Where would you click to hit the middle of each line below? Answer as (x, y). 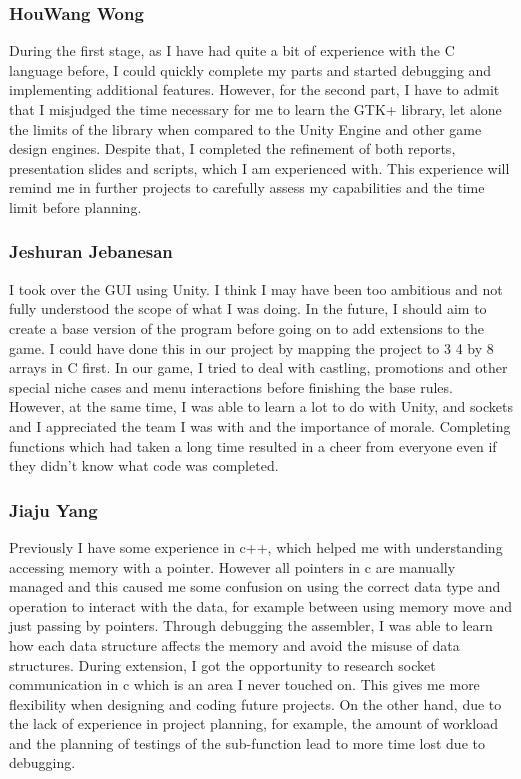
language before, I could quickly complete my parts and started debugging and (250, 69)
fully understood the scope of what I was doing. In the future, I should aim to (248, 308)
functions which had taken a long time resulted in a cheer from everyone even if (253, 445)
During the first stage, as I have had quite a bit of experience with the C (232, 50)
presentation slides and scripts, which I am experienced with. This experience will (259, 167)
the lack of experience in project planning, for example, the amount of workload (254, 723)
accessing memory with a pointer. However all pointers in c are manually (232, 566)
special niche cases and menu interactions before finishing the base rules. (231, 386)
